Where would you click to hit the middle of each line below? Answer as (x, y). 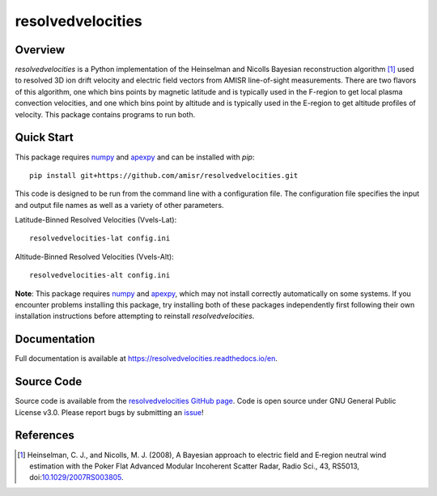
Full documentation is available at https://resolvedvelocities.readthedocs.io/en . (146, 358)
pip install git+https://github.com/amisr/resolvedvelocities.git (164, 175)
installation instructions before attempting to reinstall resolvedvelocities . (135, 316)
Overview (40, 50)
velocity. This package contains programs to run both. (105, 114)
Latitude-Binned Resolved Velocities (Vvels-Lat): (96, 220)
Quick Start (44, 138)
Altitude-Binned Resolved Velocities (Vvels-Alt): (94, 256)
